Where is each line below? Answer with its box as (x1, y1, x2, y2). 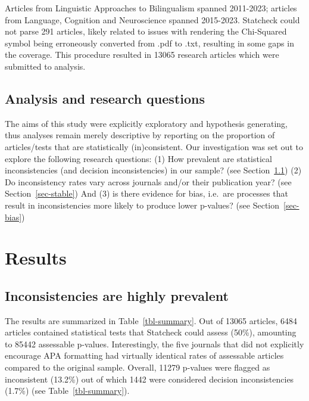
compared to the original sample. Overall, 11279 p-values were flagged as (5, 361, 270, 374)
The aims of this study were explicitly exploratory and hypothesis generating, (5, 117, 288, 129)
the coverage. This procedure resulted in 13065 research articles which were (5, 48, 279, 61)
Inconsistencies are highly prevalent (5, 286, 229, 304)
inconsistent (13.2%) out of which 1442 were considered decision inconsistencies (5, 372, 294, 385)
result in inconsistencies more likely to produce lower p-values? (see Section (5, 198, 280, 211)
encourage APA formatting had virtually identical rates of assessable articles (5, 349, 284, 362)
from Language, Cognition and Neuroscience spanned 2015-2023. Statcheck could (5, 13, 300, 26)
